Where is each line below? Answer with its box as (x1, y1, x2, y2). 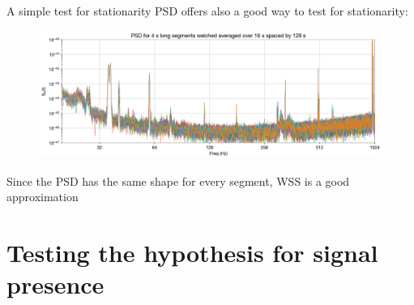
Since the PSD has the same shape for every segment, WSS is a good (6, 172, 350, 189)
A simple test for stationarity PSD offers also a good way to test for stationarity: (6, 2, 408, 19)
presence (6, 268, 105, 301)
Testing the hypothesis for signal (6, 235, 378, 268)
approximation (6, 188, 79, 205)
